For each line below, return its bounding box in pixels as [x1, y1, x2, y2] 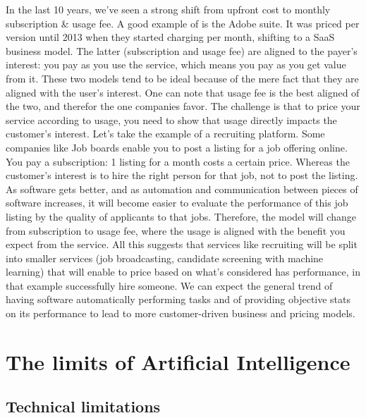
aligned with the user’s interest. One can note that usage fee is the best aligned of [6, 85, 360, 99]
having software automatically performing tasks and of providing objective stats [6, 292, 351, 307]
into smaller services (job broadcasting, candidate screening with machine [6, 250, 324, 265]
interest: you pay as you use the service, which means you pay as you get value [6, 57, 346, 72]
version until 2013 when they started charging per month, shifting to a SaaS [6, 30, 335, 44]
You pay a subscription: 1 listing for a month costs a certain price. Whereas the [6, 154, 350, 168]
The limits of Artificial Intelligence [6, 347, 350, 376]
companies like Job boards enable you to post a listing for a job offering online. [6, 140, 348, 154]
